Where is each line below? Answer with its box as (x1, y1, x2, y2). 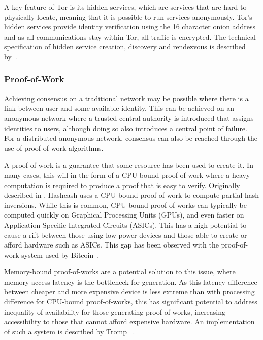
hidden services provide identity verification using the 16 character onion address (4, 21, 255, 32)
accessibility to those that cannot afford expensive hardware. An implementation (4, 316, 255, 327)
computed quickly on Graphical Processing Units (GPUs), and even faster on (4, 209, 244, 220)
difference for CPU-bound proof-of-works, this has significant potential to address (4, 296, 257, 307)
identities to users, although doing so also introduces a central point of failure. (4, 122, 247, 133)
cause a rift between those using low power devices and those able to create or (4, 229, 247, 240)
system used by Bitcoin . (21, 249, 100, 260)
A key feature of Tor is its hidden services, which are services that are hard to (4, 2, 247, 12)
